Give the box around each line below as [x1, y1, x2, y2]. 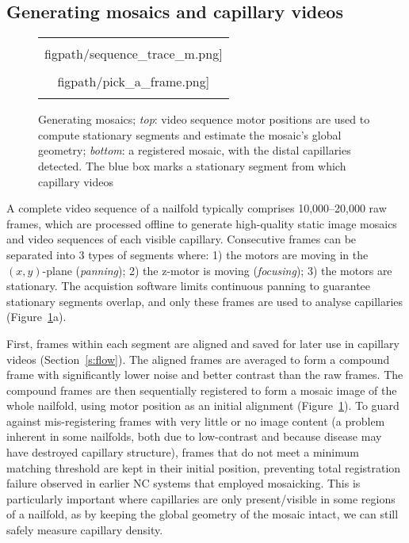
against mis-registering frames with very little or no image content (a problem [6, 412, 385, 429]
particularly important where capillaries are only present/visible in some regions [6, 490, 396, 507]
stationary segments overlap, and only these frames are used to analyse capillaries [6, 293, 403, 309]
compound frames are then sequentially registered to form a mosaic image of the [6, 381, 397, 398]
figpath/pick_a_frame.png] [57, 72, 210, 91]
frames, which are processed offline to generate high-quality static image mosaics [6, 215, 397, 231]
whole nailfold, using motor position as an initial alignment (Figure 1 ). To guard [6, 397, 399, 414]
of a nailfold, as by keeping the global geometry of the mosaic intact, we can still [6, 506, 399, 522]
